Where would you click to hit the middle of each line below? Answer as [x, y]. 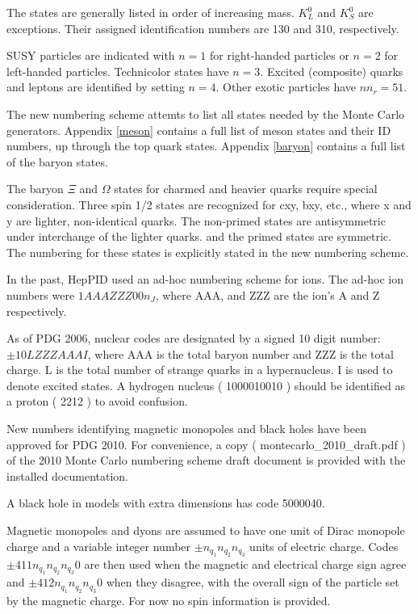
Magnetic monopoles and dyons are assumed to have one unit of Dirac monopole [206, 530]
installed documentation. [67, 475]
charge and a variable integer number [99, 546]
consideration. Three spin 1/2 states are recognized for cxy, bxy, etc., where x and [209, 204]
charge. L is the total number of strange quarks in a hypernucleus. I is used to [200, 370]
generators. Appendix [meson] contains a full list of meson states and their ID [199, 130]
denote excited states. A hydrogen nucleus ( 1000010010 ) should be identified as [206, 385]
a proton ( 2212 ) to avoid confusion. [97, 401]
